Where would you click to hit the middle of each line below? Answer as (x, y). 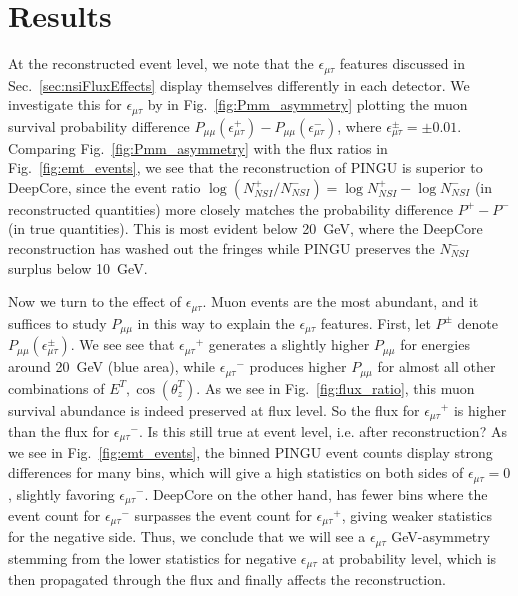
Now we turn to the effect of (95, 301)
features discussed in (402, 63)
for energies (435, 344)
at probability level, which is (409, 557)
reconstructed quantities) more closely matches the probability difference (230, 208)
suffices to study (57, 322)
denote (478, 322)
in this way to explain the (216, 322)
